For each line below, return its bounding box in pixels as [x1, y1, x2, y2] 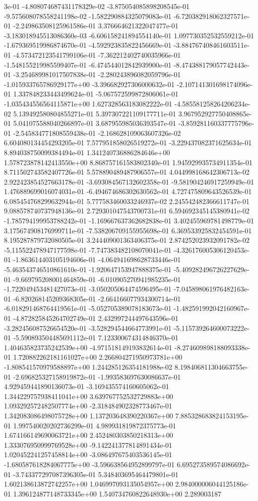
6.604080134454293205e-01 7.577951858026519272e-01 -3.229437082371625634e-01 [4, 137, 252, 148]
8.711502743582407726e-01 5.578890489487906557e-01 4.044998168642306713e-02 [4, 167, 250, 177]
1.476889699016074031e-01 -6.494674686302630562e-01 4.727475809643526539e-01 [4, 186, 252, 197]
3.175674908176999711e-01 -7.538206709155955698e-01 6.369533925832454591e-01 [4, 225, 252, 235]
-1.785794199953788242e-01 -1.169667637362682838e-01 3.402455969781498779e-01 [4, 215, 254, 226]
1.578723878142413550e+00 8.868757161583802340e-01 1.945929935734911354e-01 [4, 157, 253, 167]
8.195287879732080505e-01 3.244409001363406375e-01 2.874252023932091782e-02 [4, 235, 250, 245]
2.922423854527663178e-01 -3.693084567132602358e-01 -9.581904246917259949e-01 [4, 176, 254, 187]
